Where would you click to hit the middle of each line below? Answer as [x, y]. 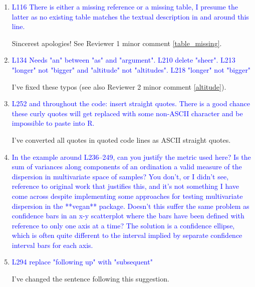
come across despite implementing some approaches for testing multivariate [127, 196]
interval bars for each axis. [52, 245]
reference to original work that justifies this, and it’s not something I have [125, 186]
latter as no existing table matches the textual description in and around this [130, 16]
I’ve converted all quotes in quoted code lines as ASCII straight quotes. [121, 139]
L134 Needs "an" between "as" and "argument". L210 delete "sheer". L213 [123, 60]
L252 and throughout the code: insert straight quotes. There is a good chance [131, 103]
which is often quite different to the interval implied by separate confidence [127, 235]
